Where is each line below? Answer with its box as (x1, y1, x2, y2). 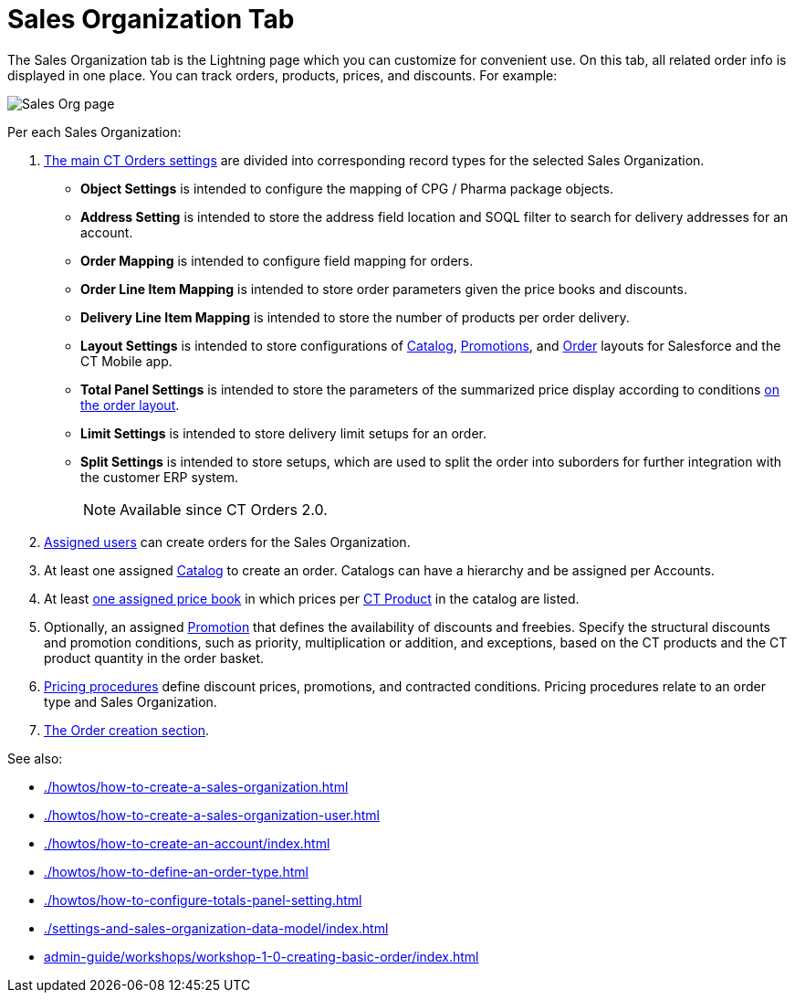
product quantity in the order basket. (44, 649, 265, 666)
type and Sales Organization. (44, 693, 217, 710)
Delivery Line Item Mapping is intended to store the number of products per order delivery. (80, 309, 630, 325)
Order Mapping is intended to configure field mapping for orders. (80, 252, 474, 268)
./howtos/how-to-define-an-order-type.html (44, 863, 309, 879)
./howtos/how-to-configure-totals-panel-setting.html (44, 891, 362, 908)
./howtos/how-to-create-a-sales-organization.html (44, 778, 349, 795)
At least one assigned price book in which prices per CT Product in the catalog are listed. (44, 590, 580, 606)
